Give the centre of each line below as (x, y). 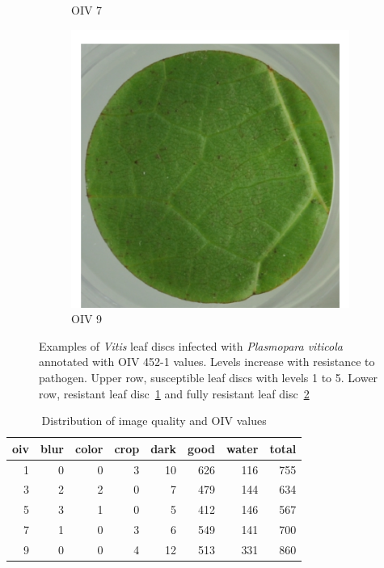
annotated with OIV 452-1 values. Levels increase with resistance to (207, 362)
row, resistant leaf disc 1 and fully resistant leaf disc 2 (174, 393)
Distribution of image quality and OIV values (154, 421)
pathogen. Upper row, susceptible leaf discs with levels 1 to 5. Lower (209, 377)
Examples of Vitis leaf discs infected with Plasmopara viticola (191, 345)
